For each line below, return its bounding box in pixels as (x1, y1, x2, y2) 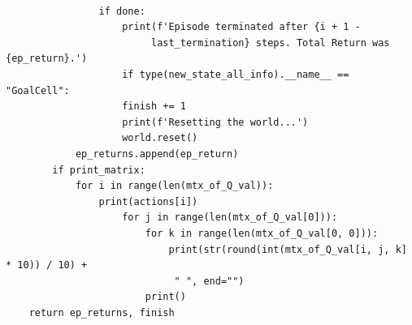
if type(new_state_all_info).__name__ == (122, 68, 349, 80)
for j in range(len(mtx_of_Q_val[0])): (122, 212, 338, 224)
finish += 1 (122, 100, 186, 113)
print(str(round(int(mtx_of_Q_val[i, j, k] (168, 243, 407, 255)
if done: (98, 5, 145, 17)
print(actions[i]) (98, 195, 198, 207)
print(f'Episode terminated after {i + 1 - (122, 21, 361, 33)
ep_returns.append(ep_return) (75, 148, 239, 160)
